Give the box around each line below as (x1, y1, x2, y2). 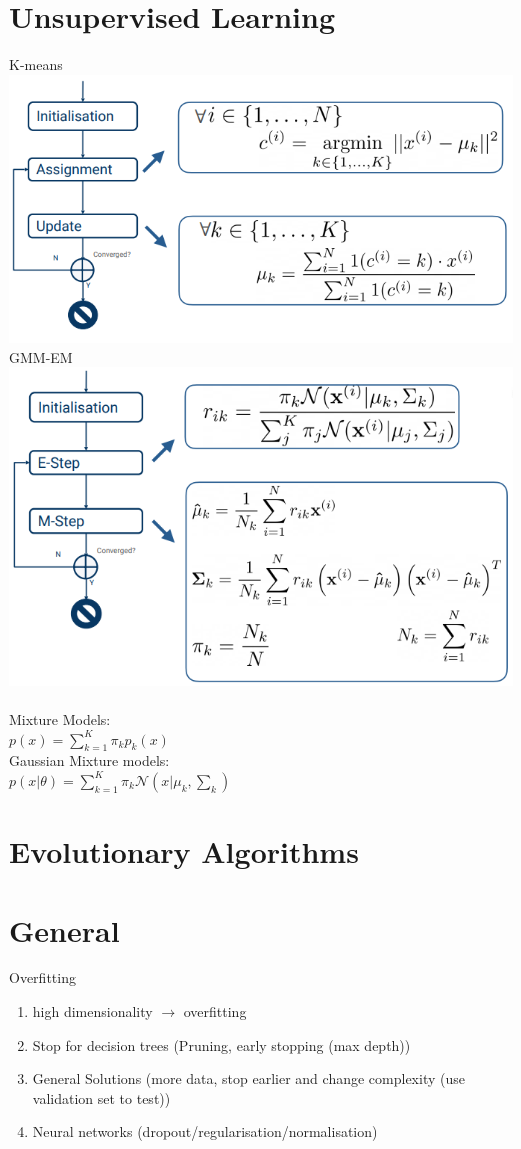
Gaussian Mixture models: (9, 750, 170, 771)
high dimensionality (32, 1001, 153, 1022)
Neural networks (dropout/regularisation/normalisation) (32, 1121, 378, 1142)
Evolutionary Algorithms (9, 831, 359, 872)
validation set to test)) (32, 1087, 171, 1108)
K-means (9, 54, 63, 75)
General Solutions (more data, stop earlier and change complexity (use (32, 1068, 465, 1089)
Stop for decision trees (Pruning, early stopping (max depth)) (32, 1034, 411, 1055)
